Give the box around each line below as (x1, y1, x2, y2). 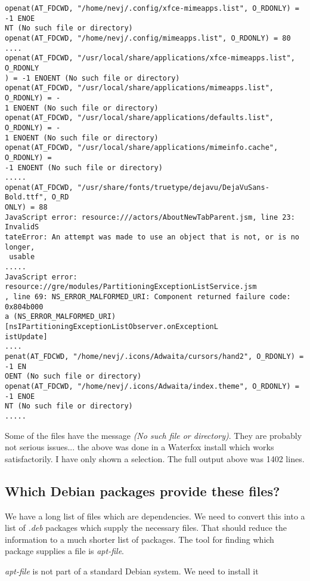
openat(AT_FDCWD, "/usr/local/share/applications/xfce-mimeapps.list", (5, 54, 295, 63)
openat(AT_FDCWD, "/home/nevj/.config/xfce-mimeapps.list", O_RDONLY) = (5, 4, 299, 13)
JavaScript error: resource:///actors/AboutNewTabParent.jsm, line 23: (5, 213, 295, 222)
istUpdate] (5, 332, 48, 341)
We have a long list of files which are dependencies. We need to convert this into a (5, 509, 305, 522)
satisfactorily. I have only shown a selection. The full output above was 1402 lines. (5, 452, 305, 465)
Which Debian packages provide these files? (5, 481, 280, 500)
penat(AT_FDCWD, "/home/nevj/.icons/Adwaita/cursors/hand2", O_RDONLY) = (5, 352, 304, 361)
